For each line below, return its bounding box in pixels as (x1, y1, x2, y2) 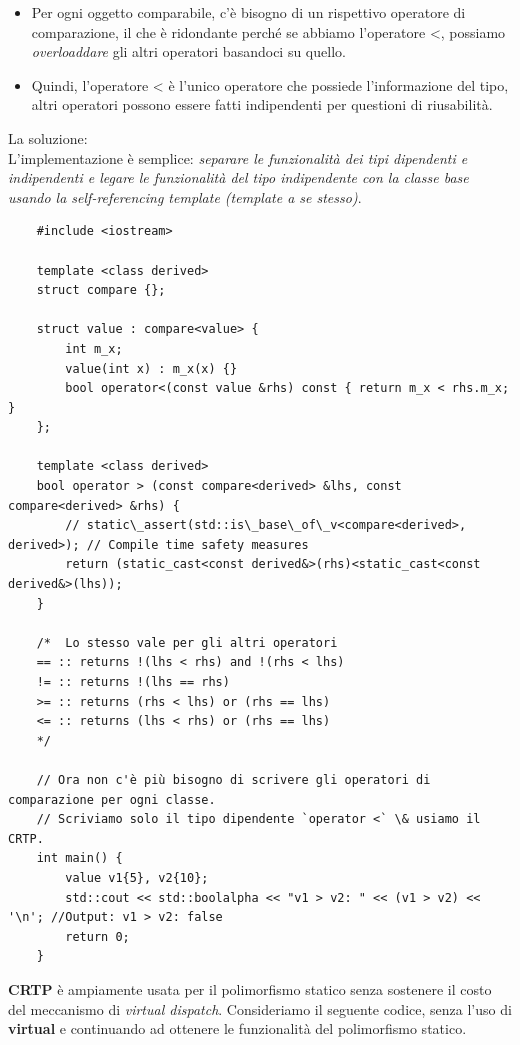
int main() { (36, 851, 123, 866)
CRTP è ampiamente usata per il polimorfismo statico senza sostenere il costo (8, 978, 492, 999)
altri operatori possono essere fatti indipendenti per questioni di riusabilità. (31, 94, 493, 115)
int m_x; (65, 341, 123, 356)
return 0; (65, 929, 130, 944)
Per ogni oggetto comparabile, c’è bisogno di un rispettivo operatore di (31, 2, 466, 22)
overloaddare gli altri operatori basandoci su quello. (31, 41, 346, 62)
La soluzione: (8, 127, 88, 148)
